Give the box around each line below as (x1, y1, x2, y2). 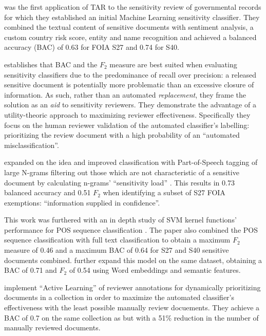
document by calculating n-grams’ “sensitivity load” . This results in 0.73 (4, 177, 235, 188)
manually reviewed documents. (4, 322, 101, 333)
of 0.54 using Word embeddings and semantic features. (69, 265, 241, 275)
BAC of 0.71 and (4, 265, 57, 275)
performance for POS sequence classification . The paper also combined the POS (4, 224, 258, 235)
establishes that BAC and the (4, 59, 98, 69)
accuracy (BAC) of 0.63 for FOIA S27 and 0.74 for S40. (4, 42, 179, 52)
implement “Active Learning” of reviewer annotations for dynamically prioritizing (4, 282, 261, 292)
